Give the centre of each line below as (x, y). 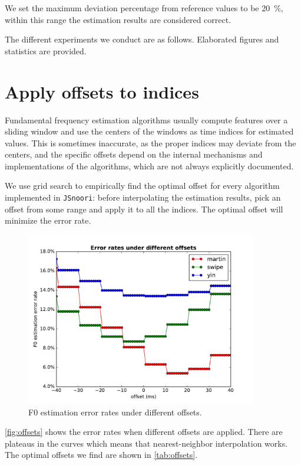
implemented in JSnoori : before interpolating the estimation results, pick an (143, 197)
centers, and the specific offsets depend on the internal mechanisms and (134, 154)
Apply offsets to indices (102, 91)
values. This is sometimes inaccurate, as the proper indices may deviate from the (150, 143)
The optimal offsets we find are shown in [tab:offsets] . (101, 455)
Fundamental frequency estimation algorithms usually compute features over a (146, 119)
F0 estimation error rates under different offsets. (115, 412)
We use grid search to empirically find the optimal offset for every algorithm (142, 186)
